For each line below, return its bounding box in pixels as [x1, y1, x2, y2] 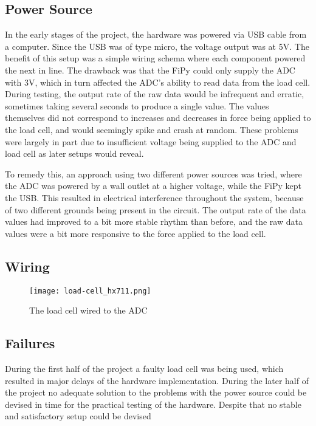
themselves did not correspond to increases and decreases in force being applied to [5, 111, 311, 124]
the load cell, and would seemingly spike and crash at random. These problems [5, 123, 298, 136]
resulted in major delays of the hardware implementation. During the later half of [5, 374, 309, 386]
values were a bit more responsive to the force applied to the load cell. [5, 227, 266, 239]
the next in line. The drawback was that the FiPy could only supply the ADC [5, 63, 295, 76]
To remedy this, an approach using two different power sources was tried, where [5, 167, 302, 180]
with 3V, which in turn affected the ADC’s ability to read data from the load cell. [5, 75, 311, 88]
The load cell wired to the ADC [29, 304, 148, 317]
